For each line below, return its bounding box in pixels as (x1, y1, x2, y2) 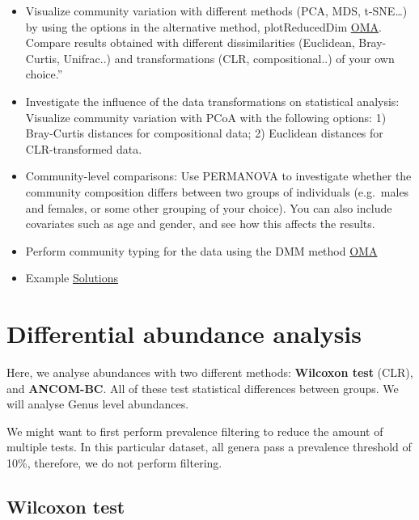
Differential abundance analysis (6, 317, 362, 350)
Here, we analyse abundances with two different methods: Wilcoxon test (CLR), (6, 364, 413, 381)
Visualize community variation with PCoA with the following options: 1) (25, 108, 387, 125)
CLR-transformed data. (25, 140, 142, 157)
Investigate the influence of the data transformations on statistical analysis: (25, 92, 400, 109)
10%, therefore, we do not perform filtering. (6, 454, 222, 471)
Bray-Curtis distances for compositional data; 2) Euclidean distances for (25, 125, 383, 142)
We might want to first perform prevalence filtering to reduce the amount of (6, 422, 383, 439)
